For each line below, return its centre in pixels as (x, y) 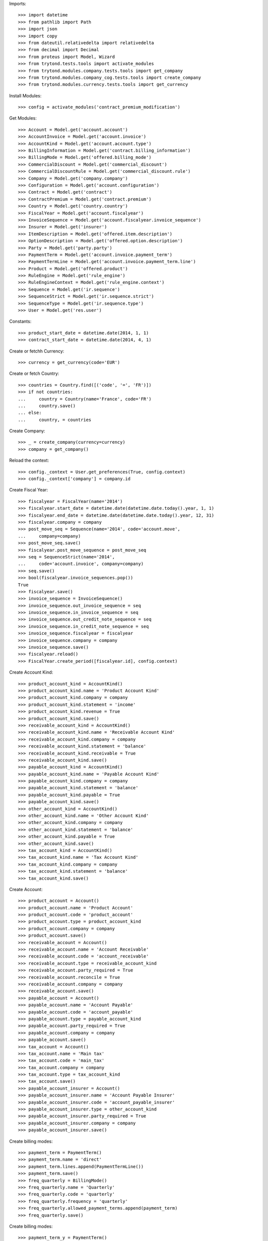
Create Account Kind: (31, 672)
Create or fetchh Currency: (37, 351)
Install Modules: (25, 96)
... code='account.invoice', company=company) (81, 564)
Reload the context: (29, 460)
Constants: (20, 321)
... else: (30, 413)
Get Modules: (23, 118)
